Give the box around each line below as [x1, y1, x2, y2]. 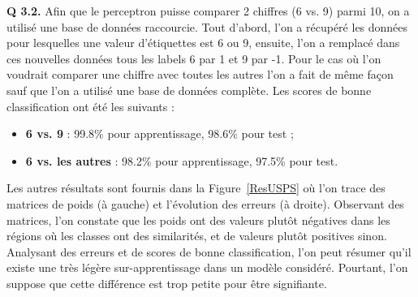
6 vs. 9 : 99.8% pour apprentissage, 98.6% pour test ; [25, 125, 294, 142]
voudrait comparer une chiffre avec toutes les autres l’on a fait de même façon [6, 66, 394, 83]
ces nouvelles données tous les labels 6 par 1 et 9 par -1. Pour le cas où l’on [6, 49, 381, 67]
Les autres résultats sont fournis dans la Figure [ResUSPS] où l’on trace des [6, 179, 386, 196]
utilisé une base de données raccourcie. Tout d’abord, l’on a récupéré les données [6, 18, 408, 35]
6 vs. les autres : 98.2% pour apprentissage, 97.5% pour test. [25, 152, 338, 169]
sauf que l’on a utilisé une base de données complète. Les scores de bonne [6, 81, 372, 98]
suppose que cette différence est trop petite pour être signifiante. [6, 274, 327, 291]
